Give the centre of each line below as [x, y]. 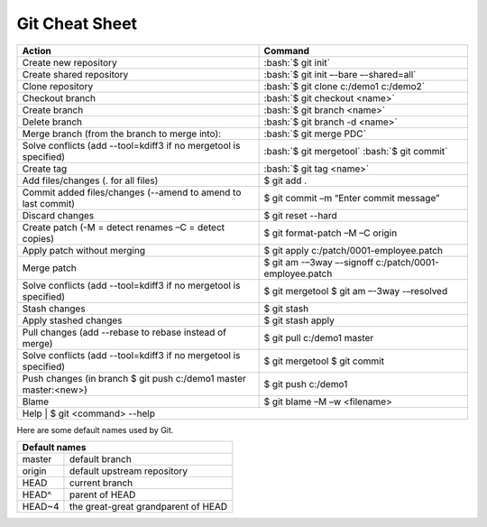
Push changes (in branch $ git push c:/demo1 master [134, 378]
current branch [101, 483]
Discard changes [58, 215]
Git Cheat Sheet [77, 23]
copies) [38, 238]
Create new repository [69, 62]
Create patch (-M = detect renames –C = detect [124, 227]
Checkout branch [59, 97]
